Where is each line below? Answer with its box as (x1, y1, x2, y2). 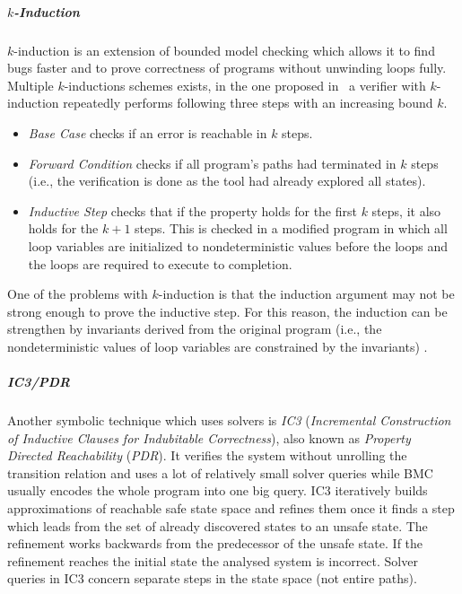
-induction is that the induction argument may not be (158, 284, 455, 303)
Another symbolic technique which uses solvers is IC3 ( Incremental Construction (7, 411, 451, 430)
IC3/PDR (7, 372, 71, 391)
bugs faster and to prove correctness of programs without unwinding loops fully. (7, 58, 447, 77)
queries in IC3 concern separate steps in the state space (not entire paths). (7, 569, 417, 588)
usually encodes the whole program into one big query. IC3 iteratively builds (7, 481, 428, 500)
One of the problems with (7, 284, 148, 303)
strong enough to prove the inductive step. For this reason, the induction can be (7, 301, 448, 320)
